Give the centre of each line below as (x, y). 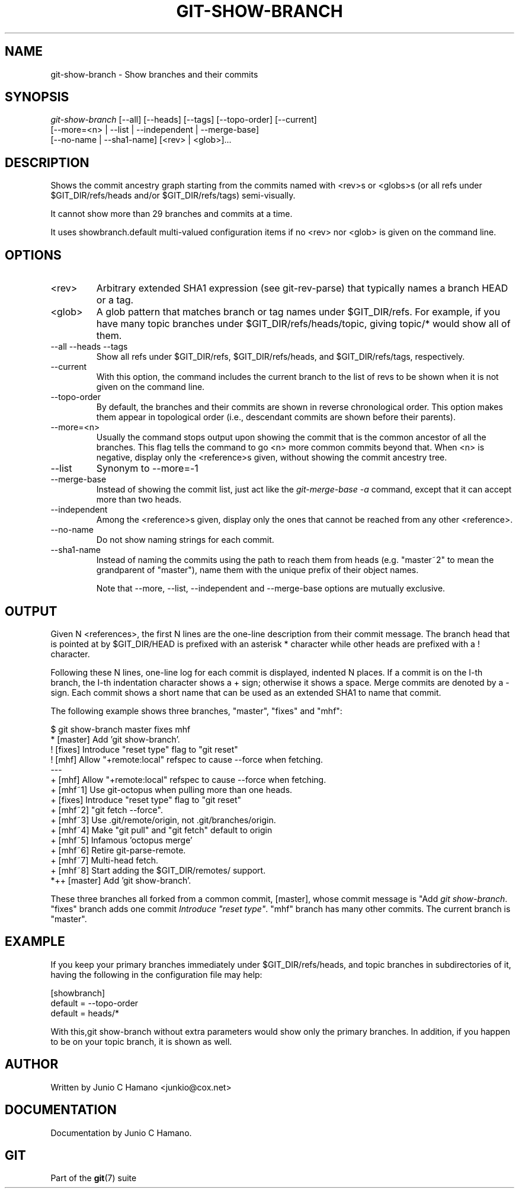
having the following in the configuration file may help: (156, 974)
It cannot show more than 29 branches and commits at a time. (172, 214)
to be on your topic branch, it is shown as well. (141, 1041)
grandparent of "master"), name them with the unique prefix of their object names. (257, 570)
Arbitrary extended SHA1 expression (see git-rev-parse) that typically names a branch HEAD (302, 288)
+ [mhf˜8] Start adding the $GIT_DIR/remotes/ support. (158, 870)
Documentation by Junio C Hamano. (121, 1133)
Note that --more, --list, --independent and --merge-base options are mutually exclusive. (271, 588)
